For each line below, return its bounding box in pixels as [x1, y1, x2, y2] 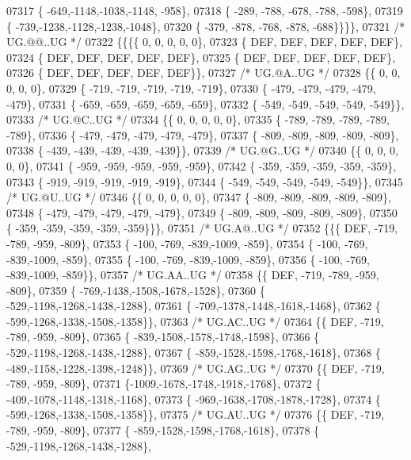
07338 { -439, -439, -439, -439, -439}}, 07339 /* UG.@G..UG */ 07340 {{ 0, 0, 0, [6, 142, 398, 159]
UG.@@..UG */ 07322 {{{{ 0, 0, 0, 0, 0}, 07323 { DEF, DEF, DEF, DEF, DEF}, [6, 33, 403, 50]
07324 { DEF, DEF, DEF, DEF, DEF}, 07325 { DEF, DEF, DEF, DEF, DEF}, [6, 48, 396, 65]
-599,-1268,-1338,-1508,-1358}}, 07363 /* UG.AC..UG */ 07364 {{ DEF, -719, [6, 312, 384, 329]
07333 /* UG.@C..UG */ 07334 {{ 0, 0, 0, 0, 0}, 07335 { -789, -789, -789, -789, [6, 111, 390, 128]
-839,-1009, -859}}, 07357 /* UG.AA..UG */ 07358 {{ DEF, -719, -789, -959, [6, 266, 379, 283]
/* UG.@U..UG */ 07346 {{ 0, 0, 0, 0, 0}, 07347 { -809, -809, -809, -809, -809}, [6, 189, 391, 205]
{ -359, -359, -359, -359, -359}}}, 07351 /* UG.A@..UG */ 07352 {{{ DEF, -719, [6, 220, 398, 236]
